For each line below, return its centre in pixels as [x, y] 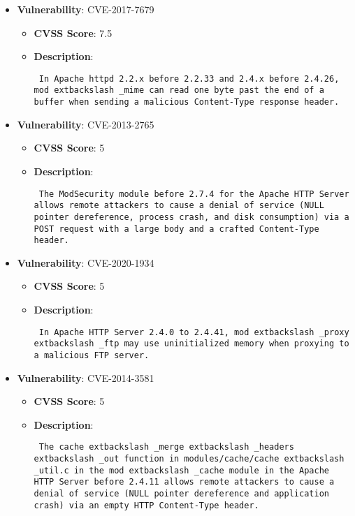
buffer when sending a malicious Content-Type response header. [187, 102]
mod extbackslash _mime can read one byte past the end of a [179, 90]
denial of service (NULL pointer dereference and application [181, 493]
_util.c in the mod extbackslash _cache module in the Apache [181, 470]
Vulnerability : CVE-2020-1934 [86, 262]
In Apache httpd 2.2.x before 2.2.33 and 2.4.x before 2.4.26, [189, 79]
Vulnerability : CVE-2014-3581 [86, 377]
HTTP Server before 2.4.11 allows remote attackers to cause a [184, 482]
